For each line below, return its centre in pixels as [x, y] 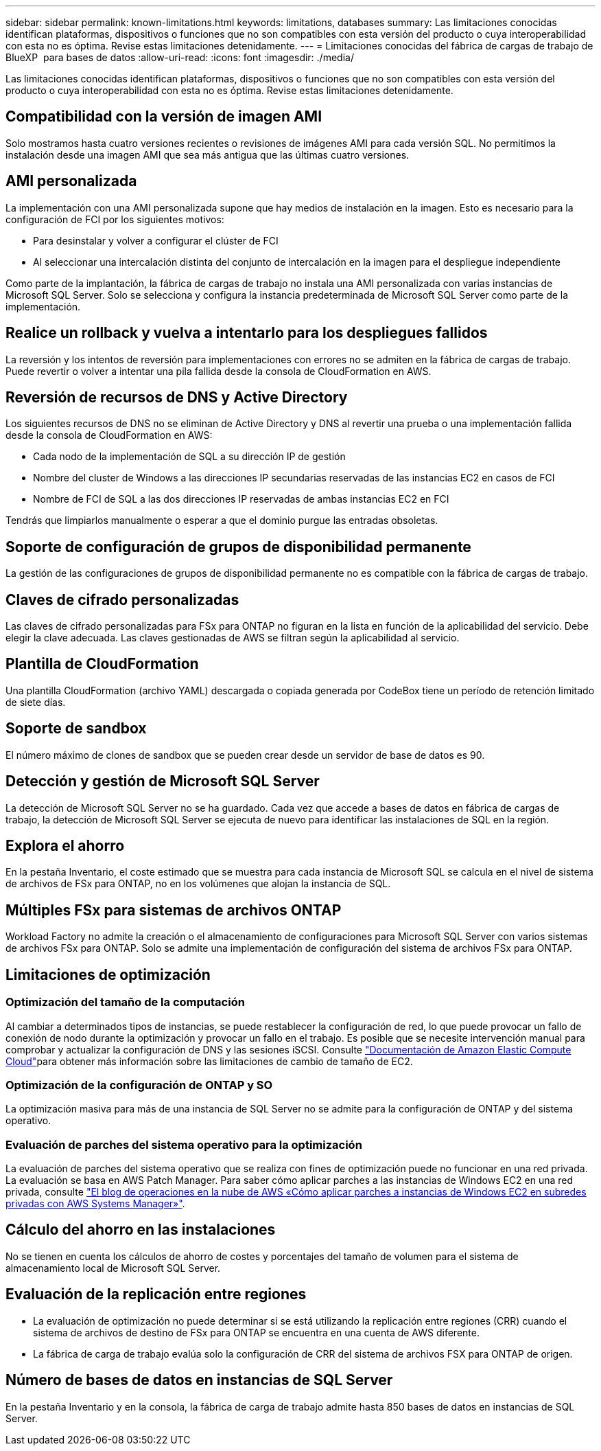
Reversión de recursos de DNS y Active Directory [177, 397]
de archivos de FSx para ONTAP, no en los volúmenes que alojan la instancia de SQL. [198, 884]
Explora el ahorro [65, 846]
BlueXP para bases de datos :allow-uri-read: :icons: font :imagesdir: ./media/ [180, 57]
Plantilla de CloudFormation [102, 664]
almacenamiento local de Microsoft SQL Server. [113, 1268]
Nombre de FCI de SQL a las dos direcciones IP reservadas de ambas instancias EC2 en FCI [241, 499]
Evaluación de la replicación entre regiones [156, 1294]
